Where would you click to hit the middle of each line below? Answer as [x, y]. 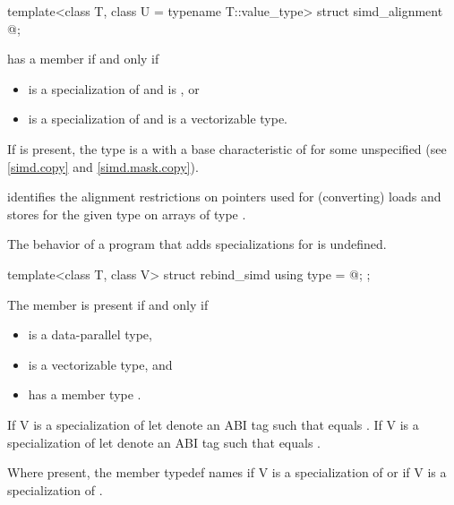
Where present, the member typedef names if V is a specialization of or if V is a [227, 472]
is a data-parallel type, [90, 334]
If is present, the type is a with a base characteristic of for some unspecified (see [227, 148]
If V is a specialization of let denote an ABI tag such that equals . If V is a [213, 424]
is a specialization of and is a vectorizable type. [158, 119]
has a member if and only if [83, 59]
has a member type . [85, 394]
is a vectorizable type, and [100, 364]
